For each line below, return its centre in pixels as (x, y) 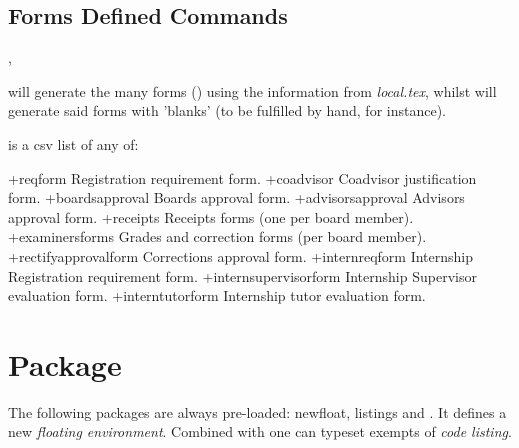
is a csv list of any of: (73, 143)
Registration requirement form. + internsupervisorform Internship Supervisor (242, 275)
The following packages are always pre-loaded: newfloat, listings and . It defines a (257, 411)
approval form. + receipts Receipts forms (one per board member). (211, 216)
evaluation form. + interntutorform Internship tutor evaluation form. (217, 295)
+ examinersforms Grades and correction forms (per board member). (217, 236)
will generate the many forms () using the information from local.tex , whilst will (252, 90)
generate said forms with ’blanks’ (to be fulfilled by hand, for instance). (227, 110)
